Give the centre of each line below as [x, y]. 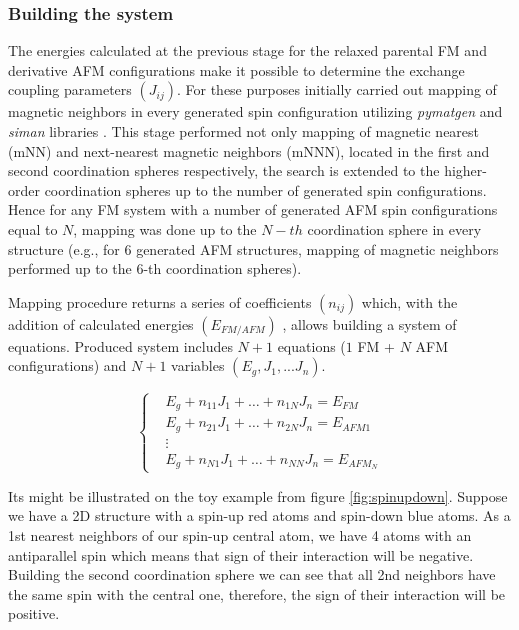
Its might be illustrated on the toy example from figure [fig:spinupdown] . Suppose [258, 495]
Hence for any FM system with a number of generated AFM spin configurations [253, 209]
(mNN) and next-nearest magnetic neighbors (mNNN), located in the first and [249, 150]
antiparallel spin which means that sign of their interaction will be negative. [241, 554]
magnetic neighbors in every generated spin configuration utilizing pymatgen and [255, 111]
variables [198, 365]
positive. [34, 613]
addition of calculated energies [101, 323]
